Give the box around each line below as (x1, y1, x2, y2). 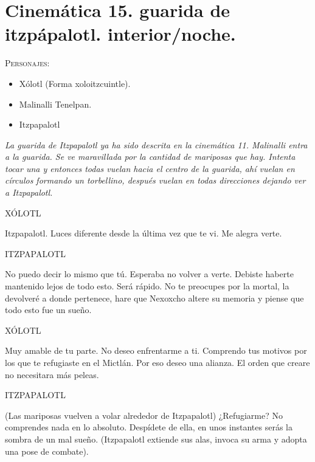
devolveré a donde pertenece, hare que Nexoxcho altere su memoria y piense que (5, 291, 304, 304)
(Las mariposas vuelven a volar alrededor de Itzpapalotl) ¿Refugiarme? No (5, 409, 283, 421)
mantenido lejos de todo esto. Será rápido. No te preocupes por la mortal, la (5, 280, 289, 292)
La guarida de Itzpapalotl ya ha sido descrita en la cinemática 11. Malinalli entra (5, 138, 308, 151)
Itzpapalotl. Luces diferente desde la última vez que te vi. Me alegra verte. (5, 227, 282, 240)
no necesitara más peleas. (5, 368, 99, 381)
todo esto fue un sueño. (5, 303, 92, 316)
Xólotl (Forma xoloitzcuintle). (19, 77, 131, 89)
